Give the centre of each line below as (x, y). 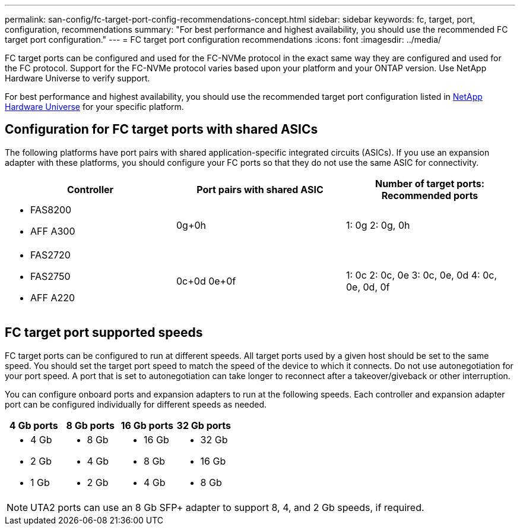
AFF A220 (53, 297)
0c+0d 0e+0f (206, 281)
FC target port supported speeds (104, 333)
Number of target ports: (430, 183)
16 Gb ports (147, 425)
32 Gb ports (204, 425)
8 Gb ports (91, 425)
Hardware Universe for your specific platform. (94, 107)
